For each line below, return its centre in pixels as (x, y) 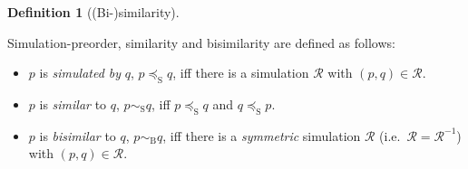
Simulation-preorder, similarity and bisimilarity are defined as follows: (201, 42)
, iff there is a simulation (241, 73)
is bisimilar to (78, 135)
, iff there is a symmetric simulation (262, 135)
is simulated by (80, 73)
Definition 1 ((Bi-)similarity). (93, 12)
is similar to (73, 103)
